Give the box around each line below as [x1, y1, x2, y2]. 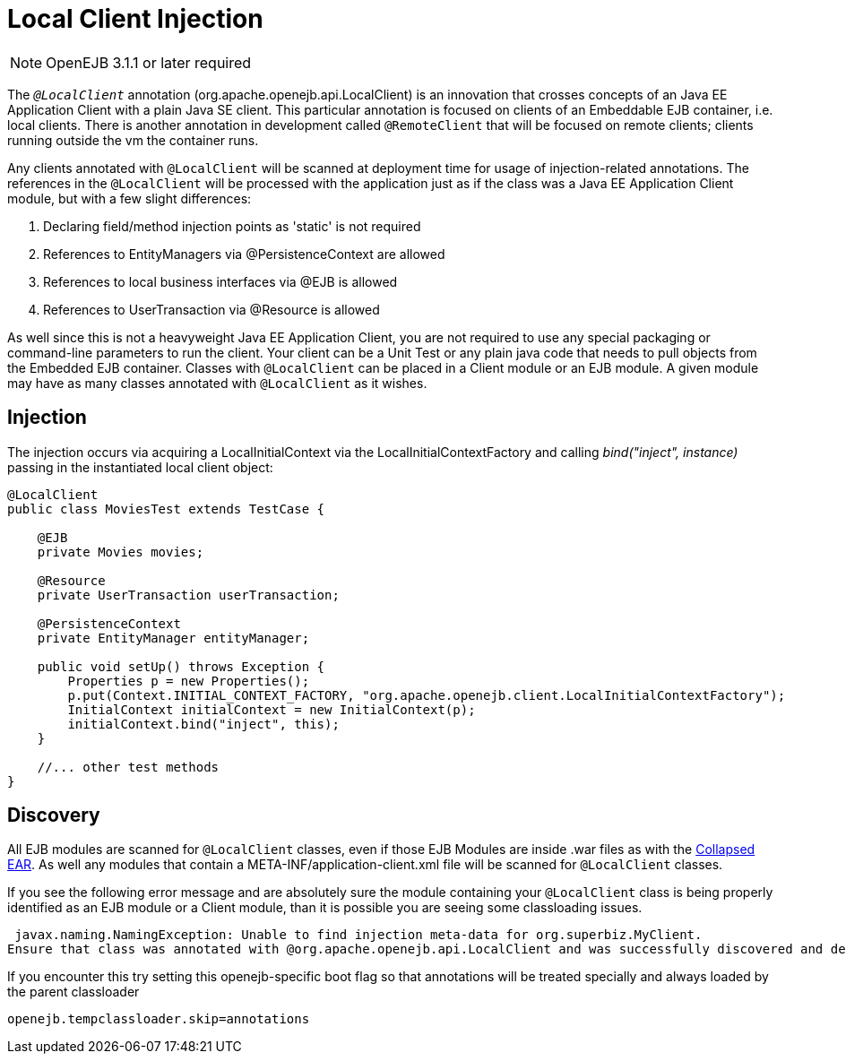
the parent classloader [7, 984, 140, 1000]
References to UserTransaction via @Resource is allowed [43, 301, 380, 317]
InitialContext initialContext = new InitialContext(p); [67, 702, 476, 717]
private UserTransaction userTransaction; [37, 587, 340, 602]
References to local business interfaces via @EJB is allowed [43, 273, 398, 289]
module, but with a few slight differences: [7, 190, 252, 206]
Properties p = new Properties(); [67, 673, 310, 688]
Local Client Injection [7, 4, 263, 34]
